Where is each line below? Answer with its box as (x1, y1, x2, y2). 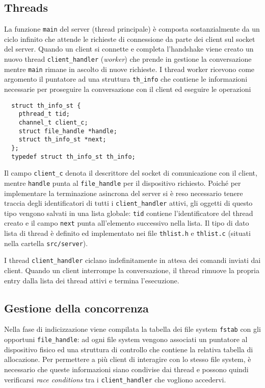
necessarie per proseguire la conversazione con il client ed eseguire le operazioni (4, 84, 251, 94)
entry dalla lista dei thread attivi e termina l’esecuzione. (4, 275, 179, 285)
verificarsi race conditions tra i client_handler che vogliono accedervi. (4, 374, 226, 384)
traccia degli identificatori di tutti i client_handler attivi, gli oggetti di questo (4, 198, 253, 208)
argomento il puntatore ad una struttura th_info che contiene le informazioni (4, 74, 248, 84)
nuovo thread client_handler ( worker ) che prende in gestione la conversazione (4, 54, 252, 64)
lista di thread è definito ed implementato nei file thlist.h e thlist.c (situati (4, 228, 251, 238)
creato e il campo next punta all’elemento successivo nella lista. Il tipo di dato (4, 217, 249, 228)
